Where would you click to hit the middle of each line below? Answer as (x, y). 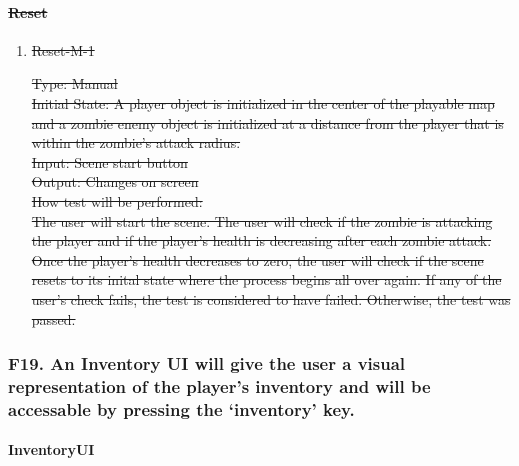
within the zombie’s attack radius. (136, 142)
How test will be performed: (117, 200)
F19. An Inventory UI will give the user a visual (207, 363)
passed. (53, 318)
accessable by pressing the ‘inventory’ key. (181, 408)
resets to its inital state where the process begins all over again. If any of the (266, 279)
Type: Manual (74, 83)
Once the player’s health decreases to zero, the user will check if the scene (257, 259)
